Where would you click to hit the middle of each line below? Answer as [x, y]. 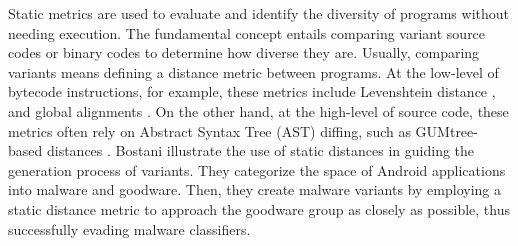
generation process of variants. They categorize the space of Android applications [257, 169]
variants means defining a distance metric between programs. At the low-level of [253, 71]
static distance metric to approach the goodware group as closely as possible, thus [259, 208]
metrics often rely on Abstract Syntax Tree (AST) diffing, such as [209, 130]
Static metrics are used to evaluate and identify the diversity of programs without [259, 13]
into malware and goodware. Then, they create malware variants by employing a [254, 189]
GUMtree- [446, 130]
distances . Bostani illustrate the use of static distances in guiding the [260, 150]
